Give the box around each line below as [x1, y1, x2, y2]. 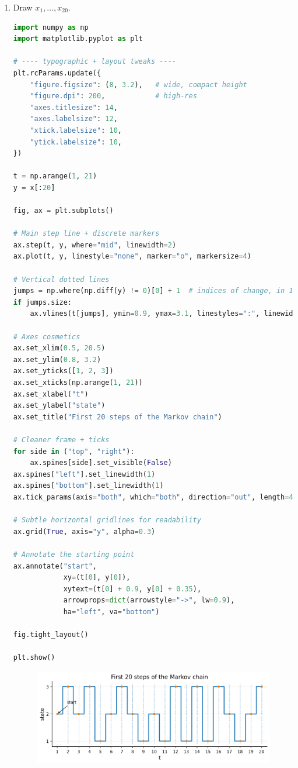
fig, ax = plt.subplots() [13, 206, 114, 215]
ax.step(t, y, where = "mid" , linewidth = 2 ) [13, 240, 177, 249]
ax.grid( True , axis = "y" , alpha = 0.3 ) [13, 527, 156, 536]
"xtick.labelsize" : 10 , [30, 126, 122, 135]
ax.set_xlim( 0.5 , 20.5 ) [13, 344, 106, 353]
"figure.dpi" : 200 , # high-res [30, 92, 197, 101]
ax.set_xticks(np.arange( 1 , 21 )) [13, 378, 143, 387]
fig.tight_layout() [13, 631, 89, 639]
